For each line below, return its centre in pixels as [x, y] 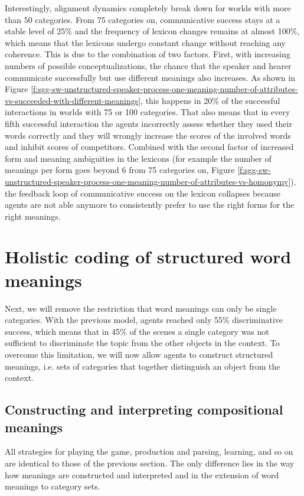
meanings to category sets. [53, 486]
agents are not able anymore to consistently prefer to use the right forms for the [150, 205]
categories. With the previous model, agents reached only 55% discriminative [144, 320]
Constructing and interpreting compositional [144, 409]
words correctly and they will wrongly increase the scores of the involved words [148, 135]
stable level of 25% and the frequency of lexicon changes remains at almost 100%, [152, 31]
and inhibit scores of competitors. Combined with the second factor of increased [149, 147]
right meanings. [33, 216]
